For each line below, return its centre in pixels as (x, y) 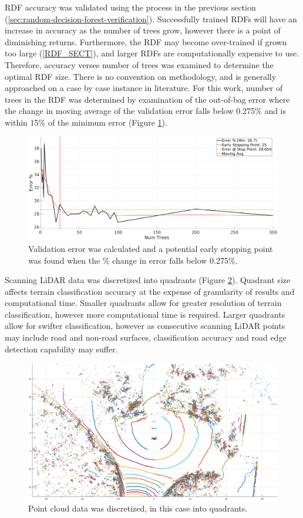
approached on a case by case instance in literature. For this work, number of (144, 88)
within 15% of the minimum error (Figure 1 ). (86, 122)
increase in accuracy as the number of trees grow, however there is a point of (143, 30)
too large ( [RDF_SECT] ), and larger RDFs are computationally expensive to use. (152, 53)
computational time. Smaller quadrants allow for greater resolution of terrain (143, 303)
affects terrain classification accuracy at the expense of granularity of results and (150, 291)
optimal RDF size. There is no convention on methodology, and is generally (141, 76)
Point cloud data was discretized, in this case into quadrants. (138, 508)
